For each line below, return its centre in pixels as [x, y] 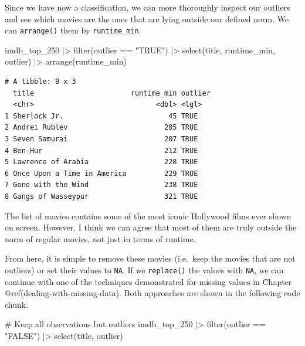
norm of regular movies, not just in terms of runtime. [100, 238]
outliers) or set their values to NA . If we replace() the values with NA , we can [144, 269]
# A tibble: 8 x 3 [40, 82]
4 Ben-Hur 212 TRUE [101, 150]
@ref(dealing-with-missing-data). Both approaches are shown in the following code [152, 293]
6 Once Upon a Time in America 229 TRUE [101, 173]
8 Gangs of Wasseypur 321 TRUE [101, 196]
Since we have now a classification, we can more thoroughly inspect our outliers [148, 7]
